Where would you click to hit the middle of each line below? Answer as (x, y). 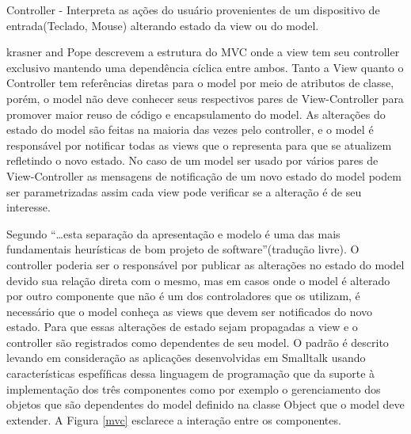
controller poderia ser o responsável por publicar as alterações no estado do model (205, 264)
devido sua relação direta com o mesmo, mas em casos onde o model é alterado (198, 280)
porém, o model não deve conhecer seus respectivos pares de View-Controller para (205, 98)
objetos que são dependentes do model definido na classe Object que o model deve (205, 404)
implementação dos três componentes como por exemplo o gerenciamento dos (194, 388)
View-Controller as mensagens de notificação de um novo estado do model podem (204, 175)
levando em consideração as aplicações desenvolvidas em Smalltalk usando (186, 358)
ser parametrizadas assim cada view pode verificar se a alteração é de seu (184, 191)
